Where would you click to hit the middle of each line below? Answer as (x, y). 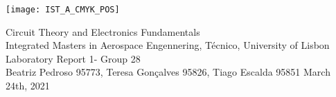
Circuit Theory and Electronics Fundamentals (103, 31)
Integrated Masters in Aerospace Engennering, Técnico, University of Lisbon (168, 45)
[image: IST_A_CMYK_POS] (63, 10)
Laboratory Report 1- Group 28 (73, 58)
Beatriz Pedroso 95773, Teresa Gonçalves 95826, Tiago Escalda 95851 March (168, 72)
